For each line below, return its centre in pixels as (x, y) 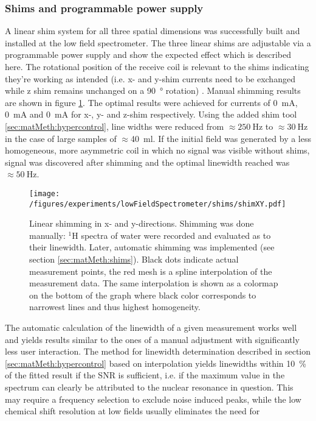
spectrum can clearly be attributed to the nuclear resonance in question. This (149, 387)
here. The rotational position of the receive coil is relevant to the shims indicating (157, 66)
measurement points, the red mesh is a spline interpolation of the (151, 271)
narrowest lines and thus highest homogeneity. (115, 307)
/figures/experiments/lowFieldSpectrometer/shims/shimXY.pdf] (158, 204)
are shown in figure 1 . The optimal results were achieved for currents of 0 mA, (151, 102)
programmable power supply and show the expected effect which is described (148, 55)
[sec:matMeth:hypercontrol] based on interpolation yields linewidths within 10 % (156, 363)
